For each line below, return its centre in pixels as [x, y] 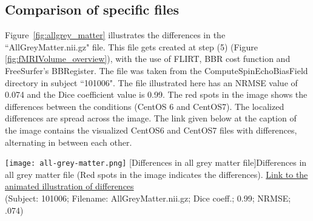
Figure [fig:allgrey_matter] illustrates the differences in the [115, 35]
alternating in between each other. [69, 142]
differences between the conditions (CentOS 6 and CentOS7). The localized [145, 106]
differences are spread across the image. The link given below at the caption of [151, 118]
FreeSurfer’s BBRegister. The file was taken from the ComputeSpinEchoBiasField [156, 70]
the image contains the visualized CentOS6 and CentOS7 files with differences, [151, 130]
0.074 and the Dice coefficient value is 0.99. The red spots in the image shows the [156, 94]
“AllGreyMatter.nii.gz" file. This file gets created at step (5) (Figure [131, 46]
